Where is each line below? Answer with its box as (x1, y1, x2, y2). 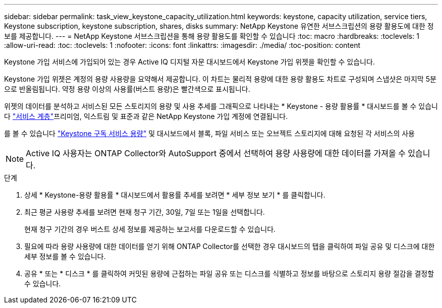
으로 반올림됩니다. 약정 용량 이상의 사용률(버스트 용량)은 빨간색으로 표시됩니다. (4, 85, 250, 93)
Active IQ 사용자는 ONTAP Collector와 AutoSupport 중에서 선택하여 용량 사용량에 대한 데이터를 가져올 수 (26, 148, 406, 158)
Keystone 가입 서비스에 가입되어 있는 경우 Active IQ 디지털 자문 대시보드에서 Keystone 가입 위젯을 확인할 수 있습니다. (4, 57, 375, 66)
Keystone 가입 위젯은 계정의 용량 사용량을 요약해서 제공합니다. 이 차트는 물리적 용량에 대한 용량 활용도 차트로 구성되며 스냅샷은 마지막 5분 (4, 75, 436, 83)
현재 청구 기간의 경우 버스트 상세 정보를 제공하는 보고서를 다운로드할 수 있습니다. (24, 225, 276, 233)
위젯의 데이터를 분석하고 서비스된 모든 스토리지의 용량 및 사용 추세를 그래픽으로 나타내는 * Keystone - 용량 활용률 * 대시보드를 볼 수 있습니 (4, 102, 438, 110)
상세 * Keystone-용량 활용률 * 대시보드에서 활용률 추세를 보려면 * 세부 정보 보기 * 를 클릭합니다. (24, 191, 325, 199)
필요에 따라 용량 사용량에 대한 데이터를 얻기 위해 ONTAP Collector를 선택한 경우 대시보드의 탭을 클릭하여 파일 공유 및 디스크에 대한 (24, 242, 435, 251)
